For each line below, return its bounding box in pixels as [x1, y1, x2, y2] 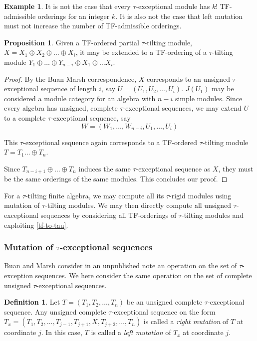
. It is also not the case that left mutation [115, 10, 243, 21]
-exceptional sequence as [136, 163, 211, 173]
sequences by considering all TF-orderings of [40, 209, 177, 220]
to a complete [4, 112, 46, 123]
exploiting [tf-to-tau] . [4, 219, 68, 230]
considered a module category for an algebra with [4, 93, 156, 103]
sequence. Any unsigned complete [4, 306, 106, 317]
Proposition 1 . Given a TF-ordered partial [4, 37, 139, 47]
